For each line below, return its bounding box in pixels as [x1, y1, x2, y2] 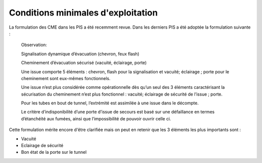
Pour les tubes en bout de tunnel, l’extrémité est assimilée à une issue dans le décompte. [21, 100, 199, 106]
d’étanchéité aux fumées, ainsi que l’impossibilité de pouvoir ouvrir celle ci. [21, 115, 171, 121]
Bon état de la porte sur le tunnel [21, 149, 87, 155]
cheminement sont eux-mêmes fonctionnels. [21, 75, 111, 81]
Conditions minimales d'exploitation [9, 7, 158, 18]
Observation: [21, 42, 47, 48]
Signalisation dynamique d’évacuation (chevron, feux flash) [21, 51, 140, 57]
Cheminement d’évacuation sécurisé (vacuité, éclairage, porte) [21, 60, 147, 65]
